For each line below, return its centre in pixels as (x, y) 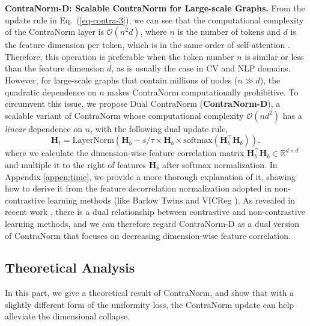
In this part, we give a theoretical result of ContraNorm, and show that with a (150, 293)
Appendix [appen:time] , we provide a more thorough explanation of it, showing (150, 176)
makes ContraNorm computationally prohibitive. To (203, 92)
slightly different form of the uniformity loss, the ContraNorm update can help (150, 304)
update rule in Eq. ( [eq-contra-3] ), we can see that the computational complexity (154, 20)
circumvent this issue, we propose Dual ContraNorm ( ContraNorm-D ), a (143, 104)
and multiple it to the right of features (76, 164)
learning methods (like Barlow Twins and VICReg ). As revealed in (172, 200)
